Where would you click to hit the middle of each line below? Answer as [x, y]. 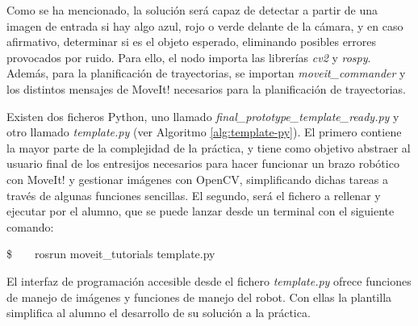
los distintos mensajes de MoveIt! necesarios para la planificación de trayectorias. [207, 88]
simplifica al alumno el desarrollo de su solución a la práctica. [159, 313]
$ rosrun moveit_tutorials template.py [111, 254]
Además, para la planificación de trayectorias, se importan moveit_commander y [206, 73]
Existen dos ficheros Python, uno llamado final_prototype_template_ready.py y [203, 116]
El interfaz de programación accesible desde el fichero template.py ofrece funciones [209, 280]
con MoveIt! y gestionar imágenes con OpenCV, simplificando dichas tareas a [197, 179]
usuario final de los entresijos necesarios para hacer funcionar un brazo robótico [203, 163]
